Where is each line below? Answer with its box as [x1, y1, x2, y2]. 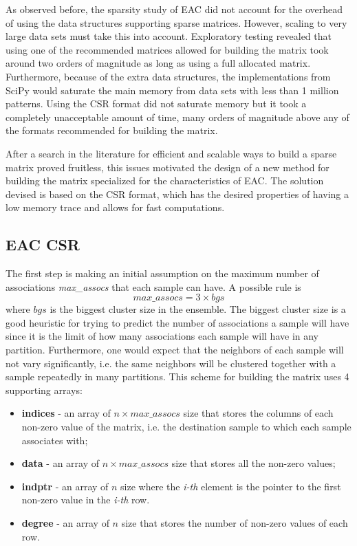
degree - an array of [21, 516, 109, 530]
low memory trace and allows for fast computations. [6, 200, 225, 215]
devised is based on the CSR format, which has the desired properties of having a [6, 186, 349, 201]
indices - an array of [21, 406, 111, 420]
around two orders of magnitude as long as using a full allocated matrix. [6, 56, 311, 70]
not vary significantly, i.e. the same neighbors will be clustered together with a [6, 356, 336, 370]
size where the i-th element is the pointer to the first [120, 479, 341, 493]
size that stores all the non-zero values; [171, 456, 336, 470]
